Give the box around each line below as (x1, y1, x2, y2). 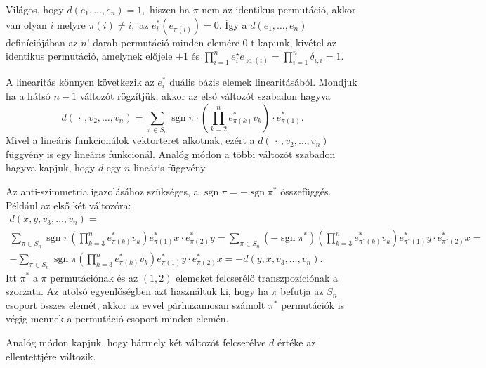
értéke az (277, 334, 316, 349)
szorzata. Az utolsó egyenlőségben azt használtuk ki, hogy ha (6, 284, 269, 298)
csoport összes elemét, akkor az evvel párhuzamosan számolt (6, 297, 265, 312)
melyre (56, 17, 86, 32)
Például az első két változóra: (6, 197, 131, 212)
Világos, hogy (6, 2, 64, 16)
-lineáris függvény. (130, 160, 208, 175)
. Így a (218, 17, 247, 32)
